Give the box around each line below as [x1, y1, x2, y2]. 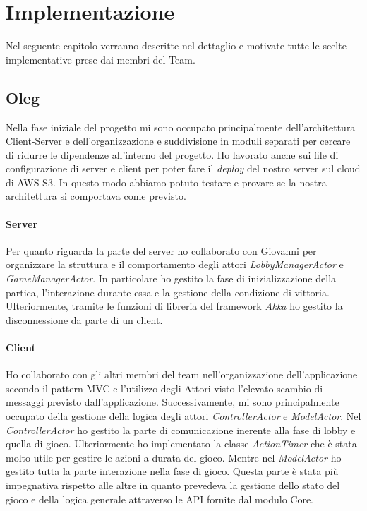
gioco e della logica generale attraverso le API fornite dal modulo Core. [6, 491, 314, 506]
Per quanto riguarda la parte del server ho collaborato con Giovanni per [6, 243, 317, 258]
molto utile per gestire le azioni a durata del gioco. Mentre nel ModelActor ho [6, 450, 342, 464]
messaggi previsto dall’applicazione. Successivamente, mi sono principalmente [6, 395, 339, 409]
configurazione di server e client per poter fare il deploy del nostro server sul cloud [6, 161, 361, 176]
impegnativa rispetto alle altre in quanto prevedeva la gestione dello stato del [6, 477, 340, 492]
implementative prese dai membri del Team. [6, 52, 195, 66]
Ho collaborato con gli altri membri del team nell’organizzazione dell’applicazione [6, 367, 358, 382]
